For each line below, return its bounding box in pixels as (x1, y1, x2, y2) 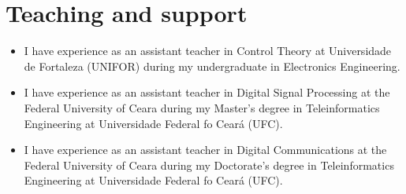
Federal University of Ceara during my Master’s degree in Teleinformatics (24, 99, 380, 115)
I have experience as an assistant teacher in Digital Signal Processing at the (24, 84, 390, 101)
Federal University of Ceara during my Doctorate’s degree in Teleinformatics (24, 156, 394, 173)
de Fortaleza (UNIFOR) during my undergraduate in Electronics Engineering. (24, 57, 400, 74)
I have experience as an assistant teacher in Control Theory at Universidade (24, 42, 392, 59)
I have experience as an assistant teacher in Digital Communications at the (24, 141, 387, 158)
